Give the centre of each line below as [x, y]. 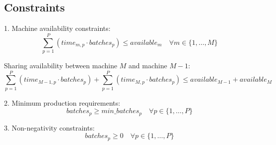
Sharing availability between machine [61, 65]
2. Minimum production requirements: [62, 102]
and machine [148, 65]
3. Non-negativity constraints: [49, 127]
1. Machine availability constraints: [57, 28]
